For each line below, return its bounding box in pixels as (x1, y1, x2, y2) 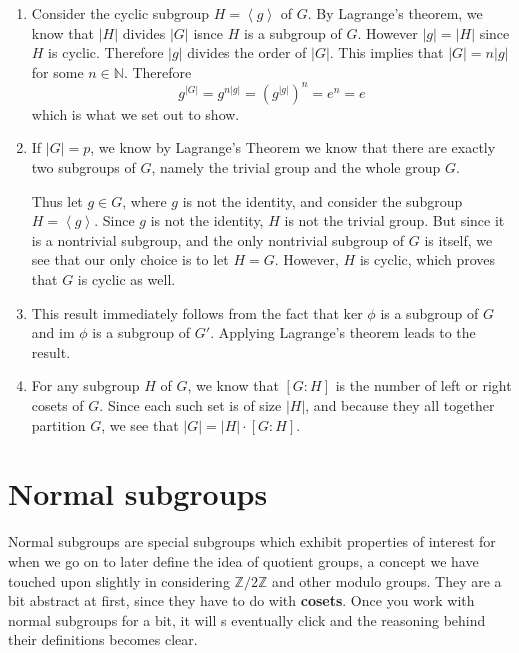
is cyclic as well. (77, 269, 176, 290)
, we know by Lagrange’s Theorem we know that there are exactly (90, 137, 496, 158)
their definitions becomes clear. (8, 629, 198, 650)
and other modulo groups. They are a (271, 570, 502, 591)
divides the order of (187, 42, 307, 63)
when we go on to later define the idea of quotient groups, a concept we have (8, 550, 479, 571)
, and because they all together (305, 395, 495, 415)
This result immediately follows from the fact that (31, 302, 339, 323)
